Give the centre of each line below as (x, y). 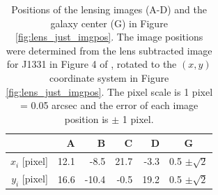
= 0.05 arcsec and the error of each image (109, 105)
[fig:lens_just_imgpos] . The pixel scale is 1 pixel (109, 91)
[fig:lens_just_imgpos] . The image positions (109, 37)
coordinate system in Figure (109, 77)
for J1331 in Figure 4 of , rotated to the (92, 64)
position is (86, 118)
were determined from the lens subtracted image (109, 50)
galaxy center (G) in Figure (109, 23)
